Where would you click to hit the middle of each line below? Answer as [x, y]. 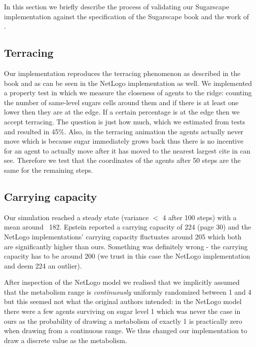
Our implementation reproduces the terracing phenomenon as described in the [122, 73]
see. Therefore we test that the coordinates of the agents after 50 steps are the [122, 160]
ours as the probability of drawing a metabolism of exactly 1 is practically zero [123, 321]
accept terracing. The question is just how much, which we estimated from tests [125, 121]
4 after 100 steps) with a [200, 217]
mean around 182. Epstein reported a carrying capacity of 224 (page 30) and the [128, 227]
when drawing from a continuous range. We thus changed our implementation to [126, 330]
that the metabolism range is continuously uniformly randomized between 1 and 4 [128, 291]
